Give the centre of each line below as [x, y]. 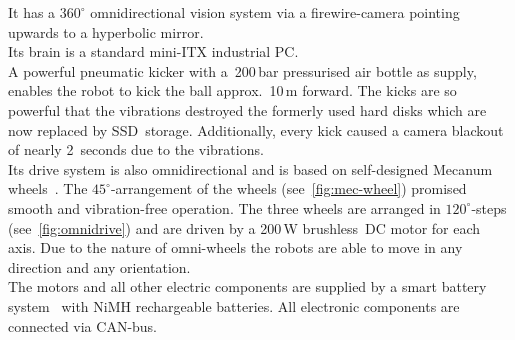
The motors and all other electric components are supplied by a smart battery [247, 286]
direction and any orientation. [99, 266]
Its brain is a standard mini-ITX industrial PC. [153, 51]
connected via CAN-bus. [83, 325]
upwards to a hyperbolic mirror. [106, 31]
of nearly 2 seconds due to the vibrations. [136, 149]
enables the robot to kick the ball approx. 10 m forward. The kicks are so [232, 90]
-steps [489, 207]
